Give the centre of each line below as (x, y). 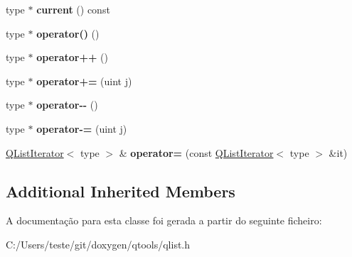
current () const (73, 9)
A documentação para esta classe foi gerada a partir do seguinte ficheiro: (164, 220)
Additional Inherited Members (121, 191)
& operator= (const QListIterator (196, 152)
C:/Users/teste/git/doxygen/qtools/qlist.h (98, 244)
